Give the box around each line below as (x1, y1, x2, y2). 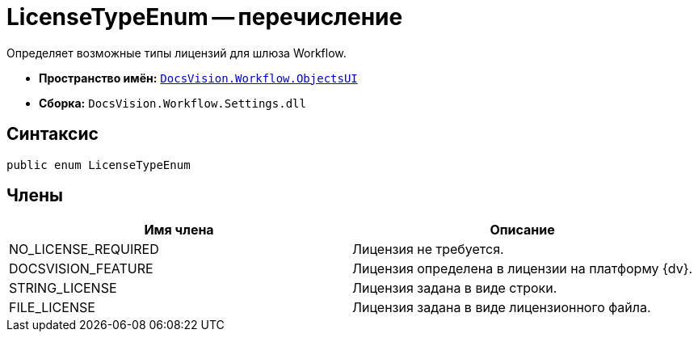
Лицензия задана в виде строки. (352, 280, 557, 297)
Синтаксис (6, 124, 99, 145)
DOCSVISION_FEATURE (9, 260, 153, 277)
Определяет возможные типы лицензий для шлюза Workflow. (6, 45, 347, 60)
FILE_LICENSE (9, 299, 95, 316)
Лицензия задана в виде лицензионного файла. (352, 299, 651, 316)
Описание (490, 222, 555, 239)
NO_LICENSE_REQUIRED (9, 241, 159, 258)
